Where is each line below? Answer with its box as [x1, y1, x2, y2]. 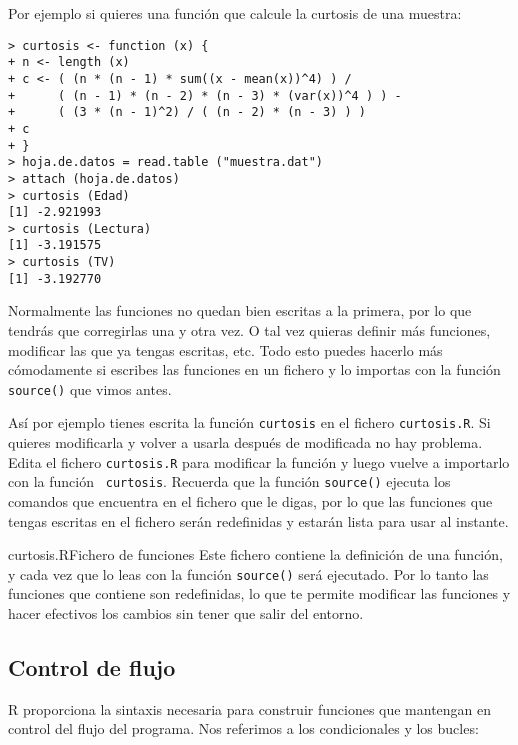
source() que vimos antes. [8, 378, 172, 399]
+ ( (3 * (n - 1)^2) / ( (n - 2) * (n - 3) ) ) [8, 105, 366, 120]
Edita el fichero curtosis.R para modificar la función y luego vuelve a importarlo [8, 451, 510, 472]
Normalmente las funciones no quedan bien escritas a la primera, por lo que [8, 300, 472, 321]
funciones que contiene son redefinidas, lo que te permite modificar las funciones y [8, 583, 511, 604]
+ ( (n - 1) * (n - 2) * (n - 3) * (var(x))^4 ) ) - [8, 88, 402, 103]
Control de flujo [8, 652, 176, 683]
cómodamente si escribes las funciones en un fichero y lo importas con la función [8, 359, 501, 380]
